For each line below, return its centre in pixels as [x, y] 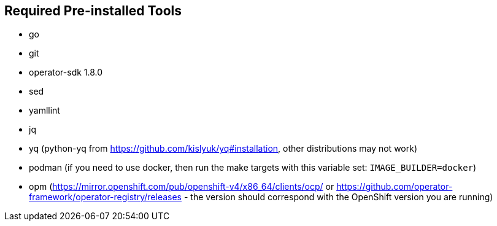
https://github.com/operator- [395, 187]
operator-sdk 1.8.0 [66, 72]
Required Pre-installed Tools [93, 11]
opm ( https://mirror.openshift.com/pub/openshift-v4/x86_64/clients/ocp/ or [182, 187]
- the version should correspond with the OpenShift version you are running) [338, 197]
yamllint [44, 111]
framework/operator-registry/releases [106, 197]
